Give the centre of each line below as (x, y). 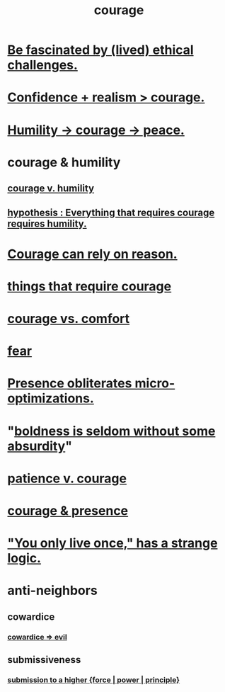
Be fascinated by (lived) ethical (100, 50)
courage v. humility (51, 189)
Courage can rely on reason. (93, 254)
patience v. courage (67, 478)
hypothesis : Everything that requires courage (111, 212)
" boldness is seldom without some (111, 431)
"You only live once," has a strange (112, 543)
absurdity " (40, 446)
